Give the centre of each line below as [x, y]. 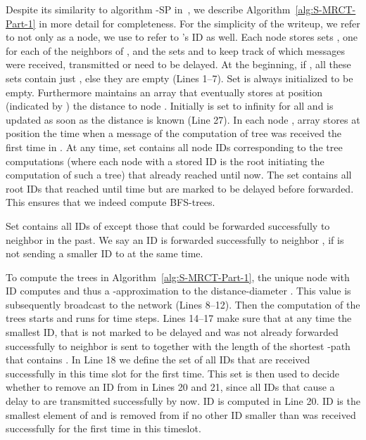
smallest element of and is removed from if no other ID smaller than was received [181, 414]
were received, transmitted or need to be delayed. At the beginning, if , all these [178, 64]
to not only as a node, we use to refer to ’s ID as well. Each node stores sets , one [182, 37]
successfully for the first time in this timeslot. [103, 428]
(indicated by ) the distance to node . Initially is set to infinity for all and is [170, 106]
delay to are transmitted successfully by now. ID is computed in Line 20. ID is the [183, 401]
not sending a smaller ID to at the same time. [105, 253]
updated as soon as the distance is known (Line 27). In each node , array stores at [183, 119]
